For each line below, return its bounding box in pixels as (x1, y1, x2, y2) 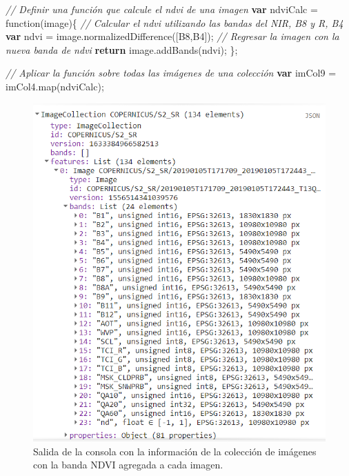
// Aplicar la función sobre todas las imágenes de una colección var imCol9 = (6, 66, 337, 80)
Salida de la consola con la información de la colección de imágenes (33, 444, 317, 458)
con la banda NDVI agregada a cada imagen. (33, 457, 223, 472)
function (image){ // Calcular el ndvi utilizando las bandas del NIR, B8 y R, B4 (6, 15, 343, 30)
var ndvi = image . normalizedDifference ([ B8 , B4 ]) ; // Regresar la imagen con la (6, 29, 339, 43)
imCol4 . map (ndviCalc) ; (6, 79, 104, 93)
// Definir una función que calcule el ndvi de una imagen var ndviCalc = (6, 2, 318, 16)
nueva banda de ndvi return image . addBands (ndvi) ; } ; (6, 42, 238, 57)
